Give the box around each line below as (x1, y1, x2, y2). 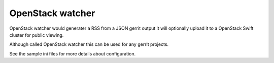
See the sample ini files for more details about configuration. (9, 50, 136, 56)
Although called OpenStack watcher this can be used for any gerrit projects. (9, 41, 169, 47)
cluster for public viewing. (9, 32, 64, 38)
